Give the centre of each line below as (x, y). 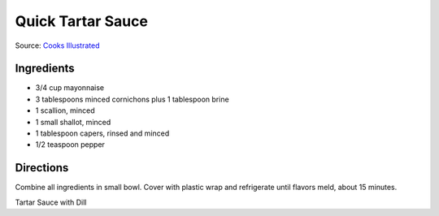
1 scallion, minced (65, 110)
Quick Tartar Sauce (81, 21)
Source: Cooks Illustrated (57, 45)
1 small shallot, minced (73, 122)
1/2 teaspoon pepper (70, 145)
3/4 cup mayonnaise (70, 88)
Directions (42, 168)
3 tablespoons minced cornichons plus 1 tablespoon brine (132, 99)
